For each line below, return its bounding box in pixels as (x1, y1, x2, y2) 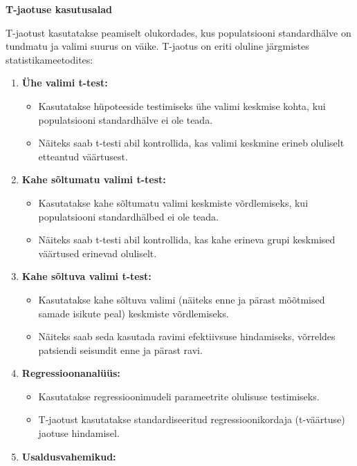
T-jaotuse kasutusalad (6, 2, 112, 16)
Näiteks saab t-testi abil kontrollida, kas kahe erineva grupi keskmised (38, 232, 336, 247)
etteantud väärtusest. (38, 149, 128, 163)
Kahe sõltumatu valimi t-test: (21, 172, 166, 187)
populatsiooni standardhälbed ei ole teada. (38, 209, 219, 223)
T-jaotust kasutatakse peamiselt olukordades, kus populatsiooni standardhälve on (6, 25, 351, 39)
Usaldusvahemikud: (21, 449, 116, 463)
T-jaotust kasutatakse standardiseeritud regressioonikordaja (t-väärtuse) (38, 412, 345, 427)
